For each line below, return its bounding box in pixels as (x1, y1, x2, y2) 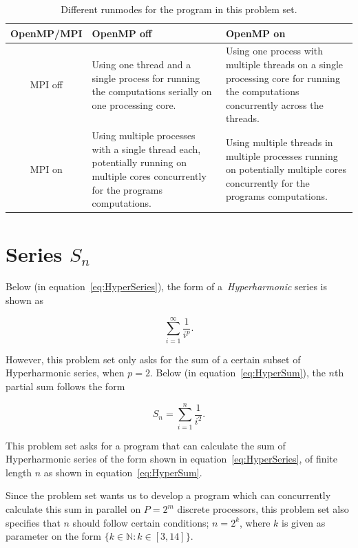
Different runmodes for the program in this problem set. (61, 2, 297, 16)
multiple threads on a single (225, 57, 344, 72)
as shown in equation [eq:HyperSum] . (43, 465, 202, 479)
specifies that (6, 515, 61, 529)
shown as (6, 293, 43, 307)
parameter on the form (6, 529, 101, 543)
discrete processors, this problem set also (177, 502, 349, 516)
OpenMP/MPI (10, 26, 83, 40)
